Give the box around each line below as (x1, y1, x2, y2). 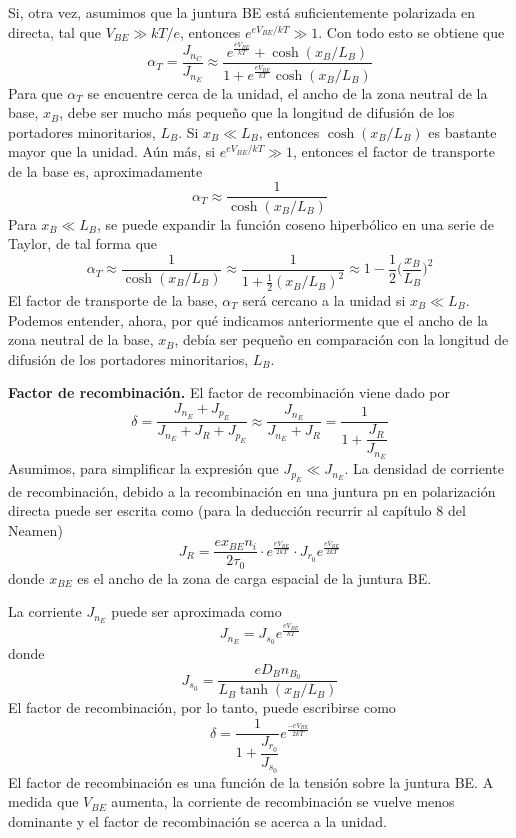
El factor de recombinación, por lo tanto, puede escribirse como (8, 697, 396, 718)
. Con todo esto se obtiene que (318, 21, 505, 42)
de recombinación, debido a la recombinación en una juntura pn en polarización (8, 480, 496, 501)
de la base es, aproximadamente (8, 160, 203, 181)
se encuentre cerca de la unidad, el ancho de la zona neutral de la (87, 82, 488, 103)
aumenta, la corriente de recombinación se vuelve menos (111, 791, 455, 812)
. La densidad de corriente (344, 458, 504, 479)
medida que (8, 791, 79, 812)
